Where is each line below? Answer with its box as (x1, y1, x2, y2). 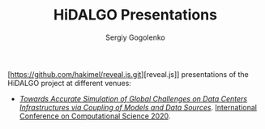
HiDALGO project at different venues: (7, 78, 131, 88)
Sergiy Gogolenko (105, 32, 165, 42)
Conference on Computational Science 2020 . (19, 111, 171, 121)
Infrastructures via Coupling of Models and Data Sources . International (19, 102, 257, 112)
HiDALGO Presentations (53, 6, 218, 24)
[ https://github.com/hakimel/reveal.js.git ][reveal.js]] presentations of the (7, 69, 249, 79)
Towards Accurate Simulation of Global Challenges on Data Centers (19, 93, 248, 103)
